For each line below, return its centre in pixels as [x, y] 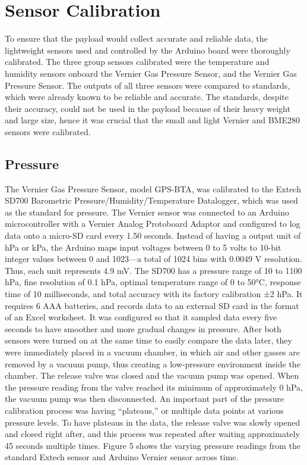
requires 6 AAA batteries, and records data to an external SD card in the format [152, 305]
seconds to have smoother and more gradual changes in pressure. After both [143, 328]
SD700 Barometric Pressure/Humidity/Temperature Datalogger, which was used [151, 200]
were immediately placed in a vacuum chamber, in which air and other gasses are [152, 352]
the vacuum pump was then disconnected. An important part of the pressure [145, 399]
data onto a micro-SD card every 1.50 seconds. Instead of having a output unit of [153, 235]
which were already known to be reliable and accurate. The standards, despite [147, 97]
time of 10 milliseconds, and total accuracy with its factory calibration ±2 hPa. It [154, 294]
